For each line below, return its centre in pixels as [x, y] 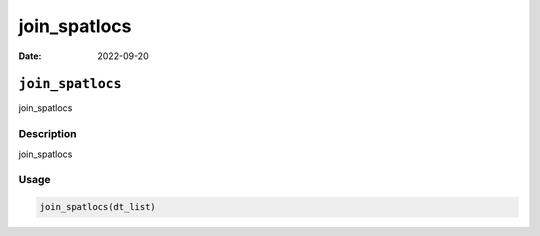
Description [47, 134]
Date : [30, 56]
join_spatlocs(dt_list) [98, 207]
